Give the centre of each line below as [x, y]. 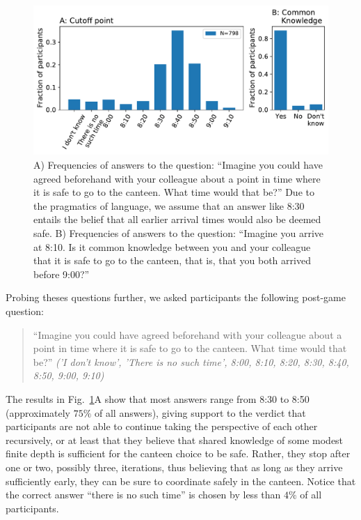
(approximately [38, 412]
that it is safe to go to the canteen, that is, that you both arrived [172, 260]
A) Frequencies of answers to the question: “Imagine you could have [178, 165]
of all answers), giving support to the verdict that [200, 412]
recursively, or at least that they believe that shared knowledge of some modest [175, 439]
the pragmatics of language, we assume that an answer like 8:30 [169, 205]
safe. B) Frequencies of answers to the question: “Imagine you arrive [179, 233]
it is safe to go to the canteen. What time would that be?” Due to [174, 192]
